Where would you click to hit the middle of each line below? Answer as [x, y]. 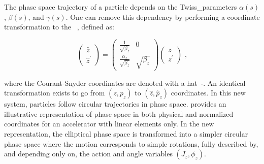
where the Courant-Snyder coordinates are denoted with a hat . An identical [125, 83]
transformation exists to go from [55, 93]
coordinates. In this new [208, 93]
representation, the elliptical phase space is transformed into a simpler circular [126, 134]
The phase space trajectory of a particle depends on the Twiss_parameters [121, 7]
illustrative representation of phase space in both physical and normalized [119, 113]
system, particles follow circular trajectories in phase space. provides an [115, 104]
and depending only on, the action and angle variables [88, 154]
